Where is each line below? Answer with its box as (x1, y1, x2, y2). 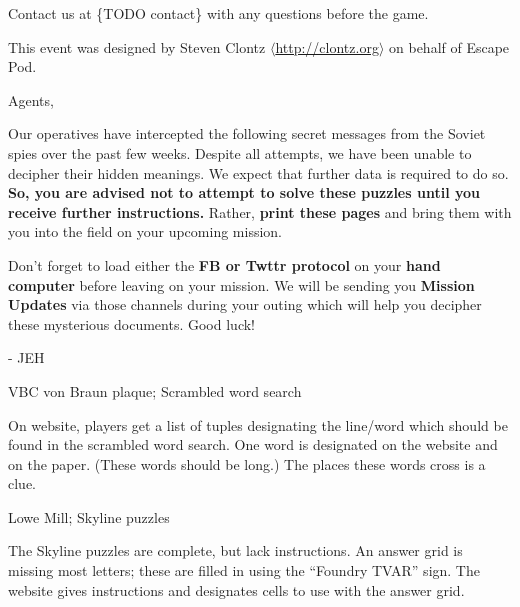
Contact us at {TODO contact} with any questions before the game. (8, 3, 429, 23)
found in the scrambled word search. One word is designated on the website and (8, 434, 498, 455)
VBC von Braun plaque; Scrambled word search (8, 380, 302, 401)
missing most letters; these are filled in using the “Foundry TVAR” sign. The (8, 560, 480, 581)
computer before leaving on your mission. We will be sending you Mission (8, 274, 475, 295)
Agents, (8, 89, 54, 110)
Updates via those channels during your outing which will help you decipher (8, 294, 482, 315)
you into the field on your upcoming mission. (8, 221, 282, 242)
